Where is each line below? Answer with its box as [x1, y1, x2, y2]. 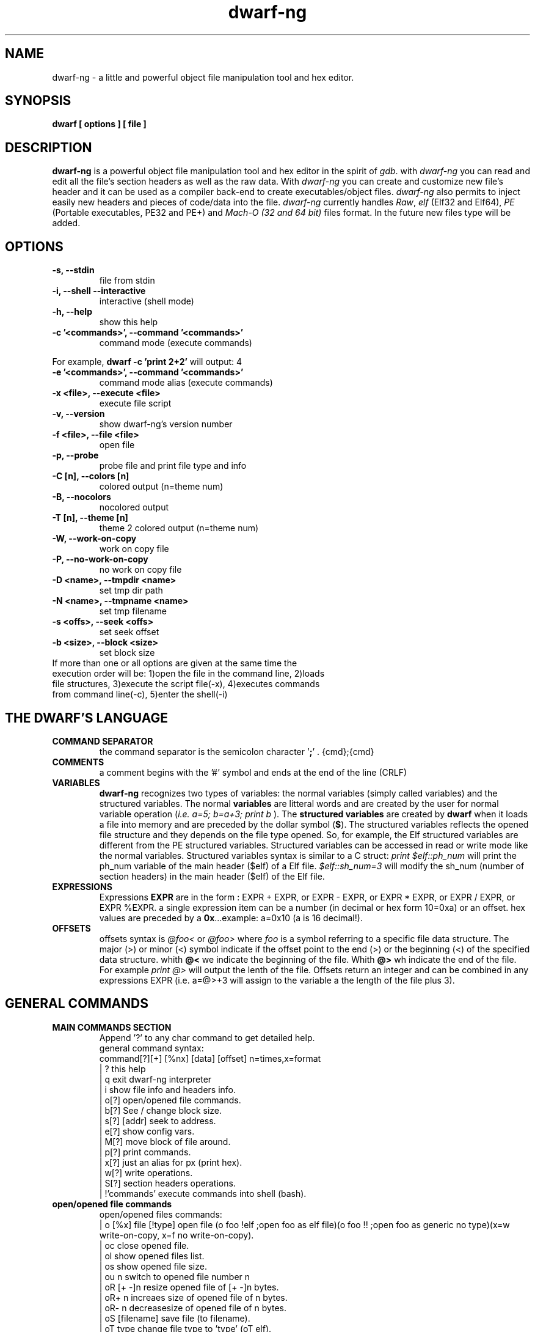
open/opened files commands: [99, 1209, 222, 1220]
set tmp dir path [99, 585, 163, 596]
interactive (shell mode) [99, 296, 194, 307]
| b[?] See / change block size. [99, 1105, 222, 1116]
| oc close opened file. [99, 1240, 189, 1251]
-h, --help [52, 306, 92, 317]
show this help [99, 317, 158, 328]
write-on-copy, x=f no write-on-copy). [99, 1229, 254, 1240]
